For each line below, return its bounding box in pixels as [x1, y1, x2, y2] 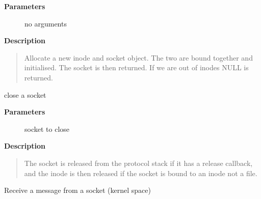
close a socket [4, 89, 46, 100]
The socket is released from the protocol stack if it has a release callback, [24, 157, 253, 168]
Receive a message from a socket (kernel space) [4, 185, 151, 195]
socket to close [24, 123, 70, 134]
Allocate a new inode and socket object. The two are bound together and [24, 52, 253, 63]
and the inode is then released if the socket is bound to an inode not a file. [24, 167, 257, 178]
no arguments [24, 18, 67, 29]
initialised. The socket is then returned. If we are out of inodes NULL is [24, 62, 249, 73]
